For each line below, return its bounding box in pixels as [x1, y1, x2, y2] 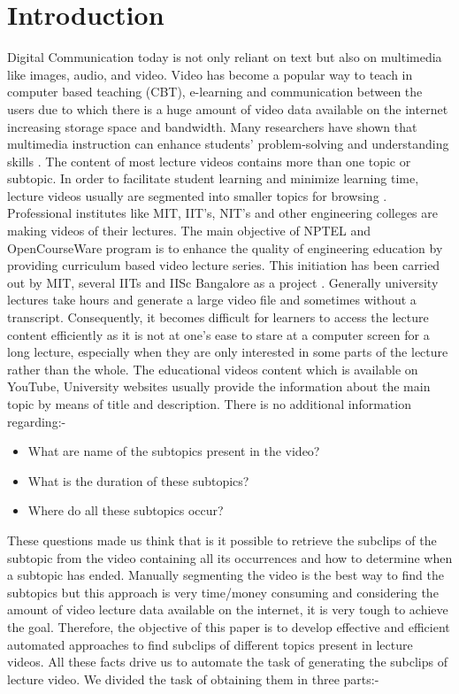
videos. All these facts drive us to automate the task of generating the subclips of [7, 652, 448, 671]
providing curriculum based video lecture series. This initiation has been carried [7, 256, 440, 274]
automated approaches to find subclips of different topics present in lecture [7, 635, 413, 653]
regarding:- [7, 412, 66, 430]
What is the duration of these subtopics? [27, 471, 249, 490]
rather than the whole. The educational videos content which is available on [7, 359, 418, 378]
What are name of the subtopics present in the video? [27, 442, 320, 460]
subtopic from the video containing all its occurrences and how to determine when [7, 548, 453, 567]
